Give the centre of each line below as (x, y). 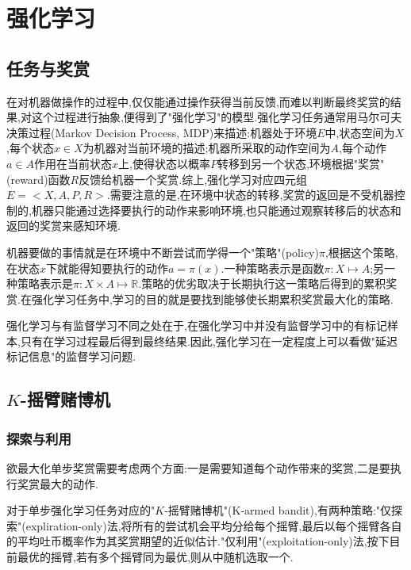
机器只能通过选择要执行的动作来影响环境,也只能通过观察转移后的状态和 (216, 210)
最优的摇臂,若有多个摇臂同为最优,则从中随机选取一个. (155, 557)
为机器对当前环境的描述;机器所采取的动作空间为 (207, 148)
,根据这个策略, (361, 252)
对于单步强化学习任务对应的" (81, 510)
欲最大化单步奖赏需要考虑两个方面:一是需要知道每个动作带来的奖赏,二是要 (198, 468)
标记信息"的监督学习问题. (71, 356)
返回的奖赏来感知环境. (63, 226)
